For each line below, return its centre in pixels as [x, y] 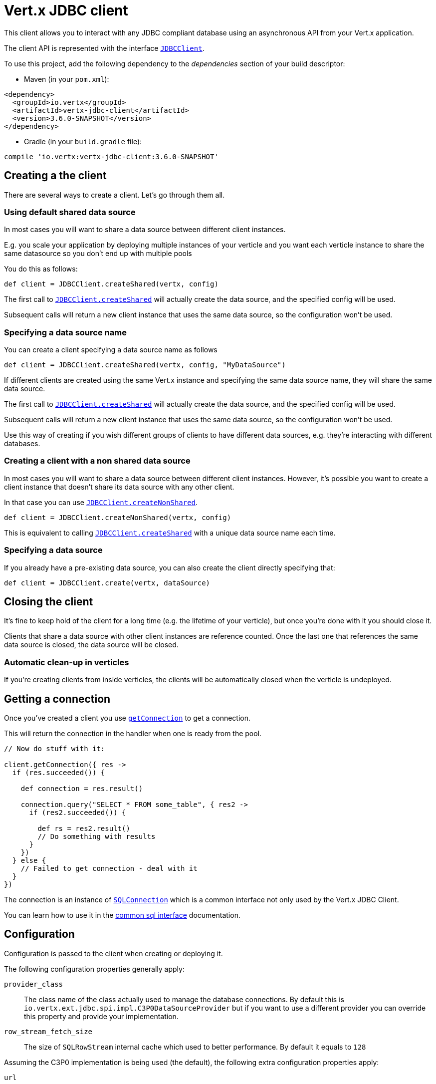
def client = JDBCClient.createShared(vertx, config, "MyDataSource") [145, 365]
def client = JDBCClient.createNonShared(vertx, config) [118, 517]
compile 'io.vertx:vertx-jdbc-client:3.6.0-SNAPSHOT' [111, 156]
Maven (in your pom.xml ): [67, 79]
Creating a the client [55, 176]
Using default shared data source [70, 212]
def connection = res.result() [82, 789]
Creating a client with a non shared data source [97, 461]
